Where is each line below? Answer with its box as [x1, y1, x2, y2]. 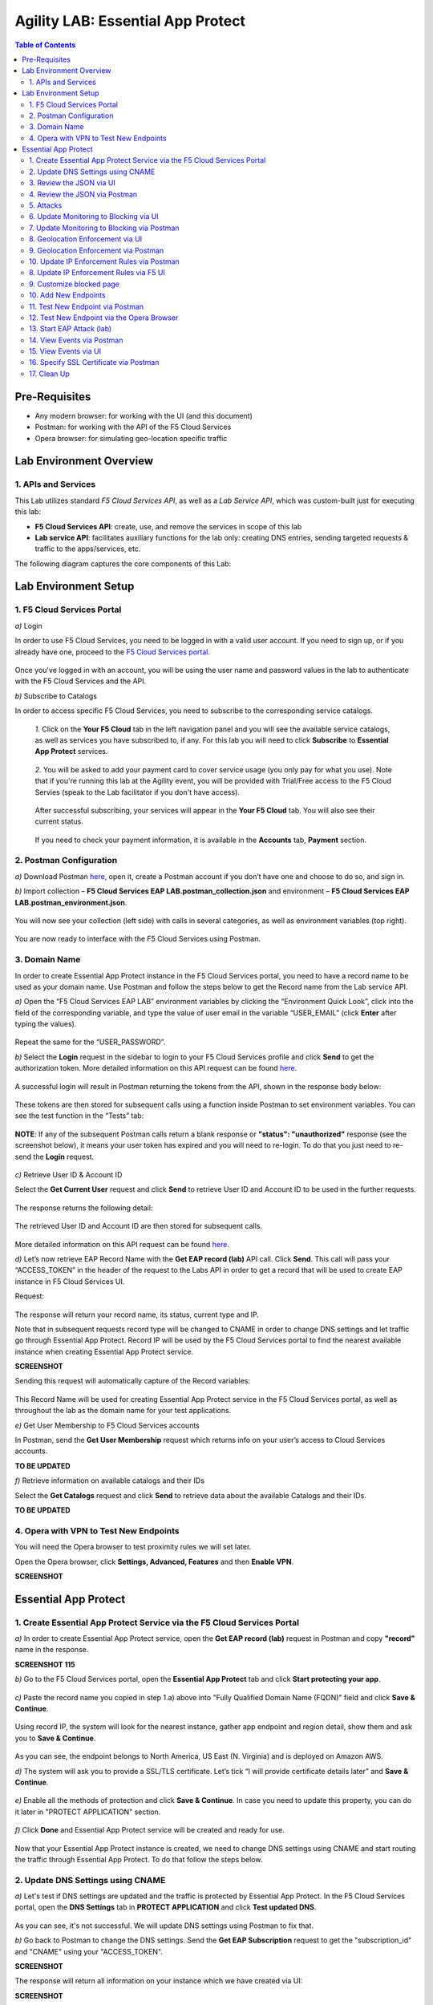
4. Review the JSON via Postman [29, 189, 138, 199]
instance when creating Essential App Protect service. [14, 1347, 194, 1356]
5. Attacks [29, 200, 63, 210]
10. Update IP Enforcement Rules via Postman [29, 257, 180, 266]
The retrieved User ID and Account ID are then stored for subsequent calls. [14, 1221, 263, 1231]
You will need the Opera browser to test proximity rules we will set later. [14, 1542, 252, 1552]
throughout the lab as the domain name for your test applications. [14, 1406, 232, 1416]
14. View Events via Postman [29, 335, 123, 345]
